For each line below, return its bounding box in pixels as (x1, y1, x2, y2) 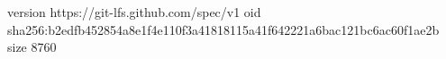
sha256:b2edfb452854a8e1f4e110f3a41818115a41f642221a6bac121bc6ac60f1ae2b (7, 20, 440, 38)
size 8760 (7, 38, 57, 56)
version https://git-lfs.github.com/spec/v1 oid (7, 3, 261, 21)
